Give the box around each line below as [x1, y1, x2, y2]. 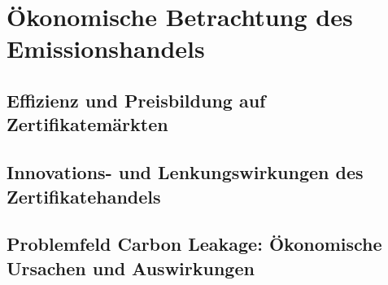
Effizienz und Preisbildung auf [7, 87, 266, 112]
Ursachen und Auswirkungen [7, 255, 255, 280]
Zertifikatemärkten [7, 112, 168, 137]
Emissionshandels [7, 32, 205, 65]
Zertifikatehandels [7, 183, 161, 208]
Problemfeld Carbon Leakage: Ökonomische [7, 231, 382, 256]
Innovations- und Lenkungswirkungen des [7, 160, 364, 185]
